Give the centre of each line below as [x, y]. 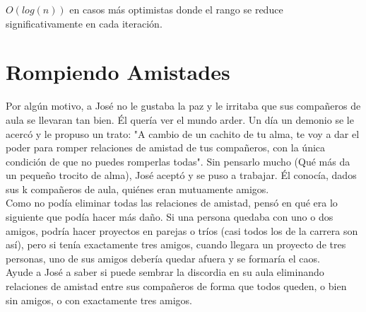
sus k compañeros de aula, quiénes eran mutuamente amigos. [137, 189]
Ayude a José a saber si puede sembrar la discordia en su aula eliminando [165, 272]
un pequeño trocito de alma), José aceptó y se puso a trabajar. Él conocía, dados [181, 175]
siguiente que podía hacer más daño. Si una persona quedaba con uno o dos [170, 217]
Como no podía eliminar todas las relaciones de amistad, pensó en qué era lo [172, 203]
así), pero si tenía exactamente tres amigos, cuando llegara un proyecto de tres [176, 244]
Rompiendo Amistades [118, 72]
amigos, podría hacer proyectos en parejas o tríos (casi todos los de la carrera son [182, 230]
